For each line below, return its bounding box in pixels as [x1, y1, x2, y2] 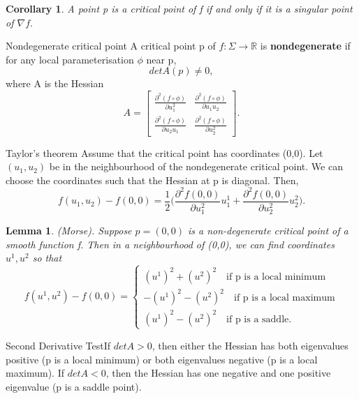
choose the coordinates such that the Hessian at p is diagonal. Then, [6, 172, 299, 187]
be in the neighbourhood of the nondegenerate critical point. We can [49, 159, 343, 174]
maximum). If [6, 366, 64, 380]
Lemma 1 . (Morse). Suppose [6, 223, 132, 238]
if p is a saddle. [226, 314, 292, 324]
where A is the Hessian [6, 76, 104, 91]
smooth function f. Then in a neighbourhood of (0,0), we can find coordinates [6, 236, 335, 251]
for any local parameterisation [6, 52, 134, 66]
